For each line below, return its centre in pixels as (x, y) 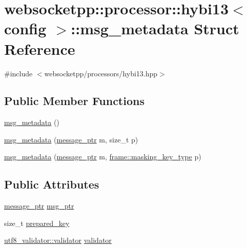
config (25, 28)
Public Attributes (52, 184)
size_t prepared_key (37, 223)
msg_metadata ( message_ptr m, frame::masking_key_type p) (103, 157)
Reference (40, 48)
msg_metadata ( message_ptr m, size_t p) (71, 139)
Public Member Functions (74, 101)
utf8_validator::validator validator (58, 240)
